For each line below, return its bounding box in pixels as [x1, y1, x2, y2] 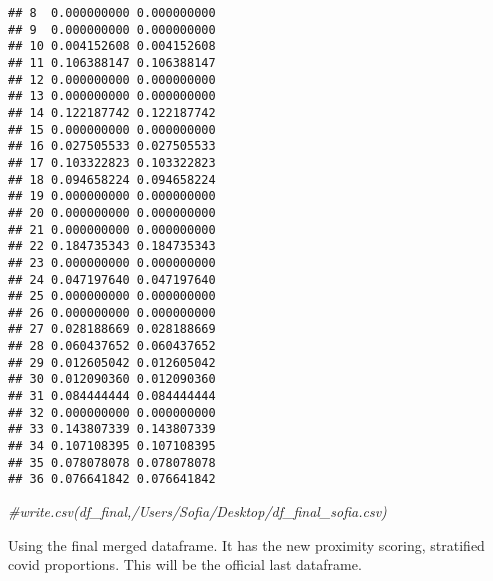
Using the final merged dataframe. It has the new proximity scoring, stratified [8, 534, 485, 555]
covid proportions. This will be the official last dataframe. [8, 554, 362, 575]
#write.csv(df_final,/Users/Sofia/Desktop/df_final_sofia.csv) [8, 501, 387, 522]
